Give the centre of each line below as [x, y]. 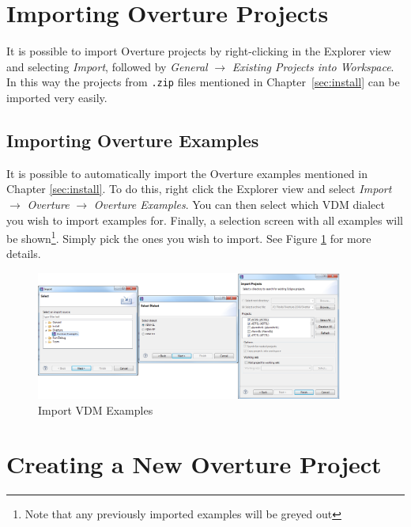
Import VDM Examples [96, 409]
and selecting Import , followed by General [107, 66]
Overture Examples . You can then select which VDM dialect [239, 204]
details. [24, 254]
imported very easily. [57, 97]
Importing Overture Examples [133, 140]
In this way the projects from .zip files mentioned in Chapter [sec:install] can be [203, 82]
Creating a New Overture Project [194, 464]
